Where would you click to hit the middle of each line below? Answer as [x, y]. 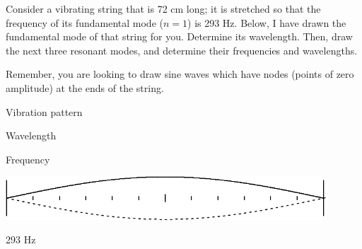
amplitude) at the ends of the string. [85, 87]
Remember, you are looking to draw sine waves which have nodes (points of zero [180, 74]
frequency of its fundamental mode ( [84, 22]
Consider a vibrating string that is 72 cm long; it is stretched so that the [163, 8]
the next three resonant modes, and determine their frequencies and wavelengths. [182, 50]
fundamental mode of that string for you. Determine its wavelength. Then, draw [179, 36]
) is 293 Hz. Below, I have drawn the [267, 22]
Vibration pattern [44, 111]
